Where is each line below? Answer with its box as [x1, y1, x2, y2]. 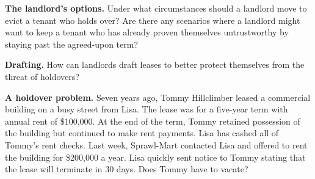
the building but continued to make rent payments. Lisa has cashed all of [5, 126, 279, 139]
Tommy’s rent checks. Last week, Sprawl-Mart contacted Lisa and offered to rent [5, 138, 308, 151]
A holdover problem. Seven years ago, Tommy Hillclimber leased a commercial [5, 90, 311, 103]
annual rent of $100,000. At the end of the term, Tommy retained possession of [5, 114, 300, 127]
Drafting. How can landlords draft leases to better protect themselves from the [5, 58, 305, 71]
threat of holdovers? [5, 70, 79, 82]
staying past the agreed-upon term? [5, 37, 139, 50]
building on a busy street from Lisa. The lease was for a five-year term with [5, 103, 288, 115]
